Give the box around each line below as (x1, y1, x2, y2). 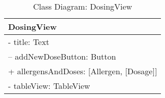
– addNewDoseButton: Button (8, 51, 116, 62)
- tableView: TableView (8, 80, 90, 91)
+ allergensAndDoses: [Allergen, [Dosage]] (8, 65, 157, 77)
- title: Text (8, 36, 49, 47)
